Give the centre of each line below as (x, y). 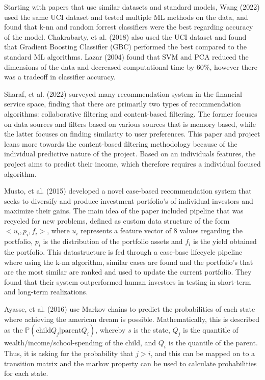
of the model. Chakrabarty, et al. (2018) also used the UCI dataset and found (125, 36)
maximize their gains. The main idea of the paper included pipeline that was (124, 211)
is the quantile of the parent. (213, 343)
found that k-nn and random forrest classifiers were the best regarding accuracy (129, 27)
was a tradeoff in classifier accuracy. (60, 77)
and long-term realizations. (46, 292)
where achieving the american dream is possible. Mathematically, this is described (132, 319)
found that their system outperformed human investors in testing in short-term (128, 281)
